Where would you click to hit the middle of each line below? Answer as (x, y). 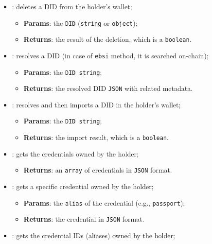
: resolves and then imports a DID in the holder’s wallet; (96, 104)
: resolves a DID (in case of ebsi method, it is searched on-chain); (110, 55)
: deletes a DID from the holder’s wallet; (72, 6)
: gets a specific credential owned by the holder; (83, 186)
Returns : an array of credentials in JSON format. (98, 170)
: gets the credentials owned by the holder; (75, 153)
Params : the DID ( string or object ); (80, 23)
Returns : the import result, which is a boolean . (96, 137)
